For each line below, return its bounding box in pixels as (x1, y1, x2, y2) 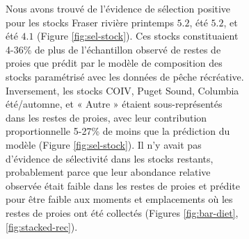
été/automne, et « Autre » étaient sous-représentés (6, 97, 223, 111)
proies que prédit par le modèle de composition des (6, 56, 223, 70)
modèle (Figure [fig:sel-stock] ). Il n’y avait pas (6, 137, 202, 151)
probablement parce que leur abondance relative (6, 165, 211, 179)
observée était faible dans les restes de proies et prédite (6, 178, 240, 192)
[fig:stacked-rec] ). (6, 219, 78, 233)
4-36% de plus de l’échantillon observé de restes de (6, 42, 221, 56)
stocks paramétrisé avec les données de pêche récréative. (6, 69, 244, 83)
